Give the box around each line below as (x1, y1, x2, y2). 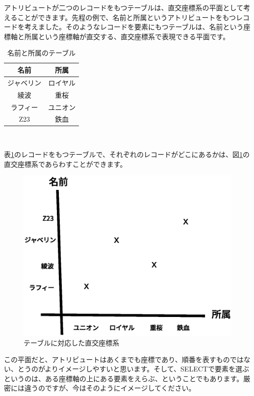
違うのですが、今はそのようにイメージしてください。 (24, 383, 196, 393)
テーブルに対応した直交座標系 (24, 338, 120, 348)
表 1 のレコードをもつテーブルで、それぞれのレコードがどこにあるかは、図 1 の (4, 149, 250, 159)
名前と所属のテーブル (7, 48, 76, 58)
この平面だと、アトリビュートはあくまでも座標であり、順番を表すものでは (4, 354, 244, 364)
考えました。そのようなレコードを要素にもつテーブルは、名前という (24, 22, 244, 32)
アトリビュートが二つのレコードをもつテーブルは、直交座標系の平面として (4, 2, 244, 12)
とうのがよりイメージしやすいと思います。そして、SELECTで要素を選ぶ (17, 364, 249, 374)
